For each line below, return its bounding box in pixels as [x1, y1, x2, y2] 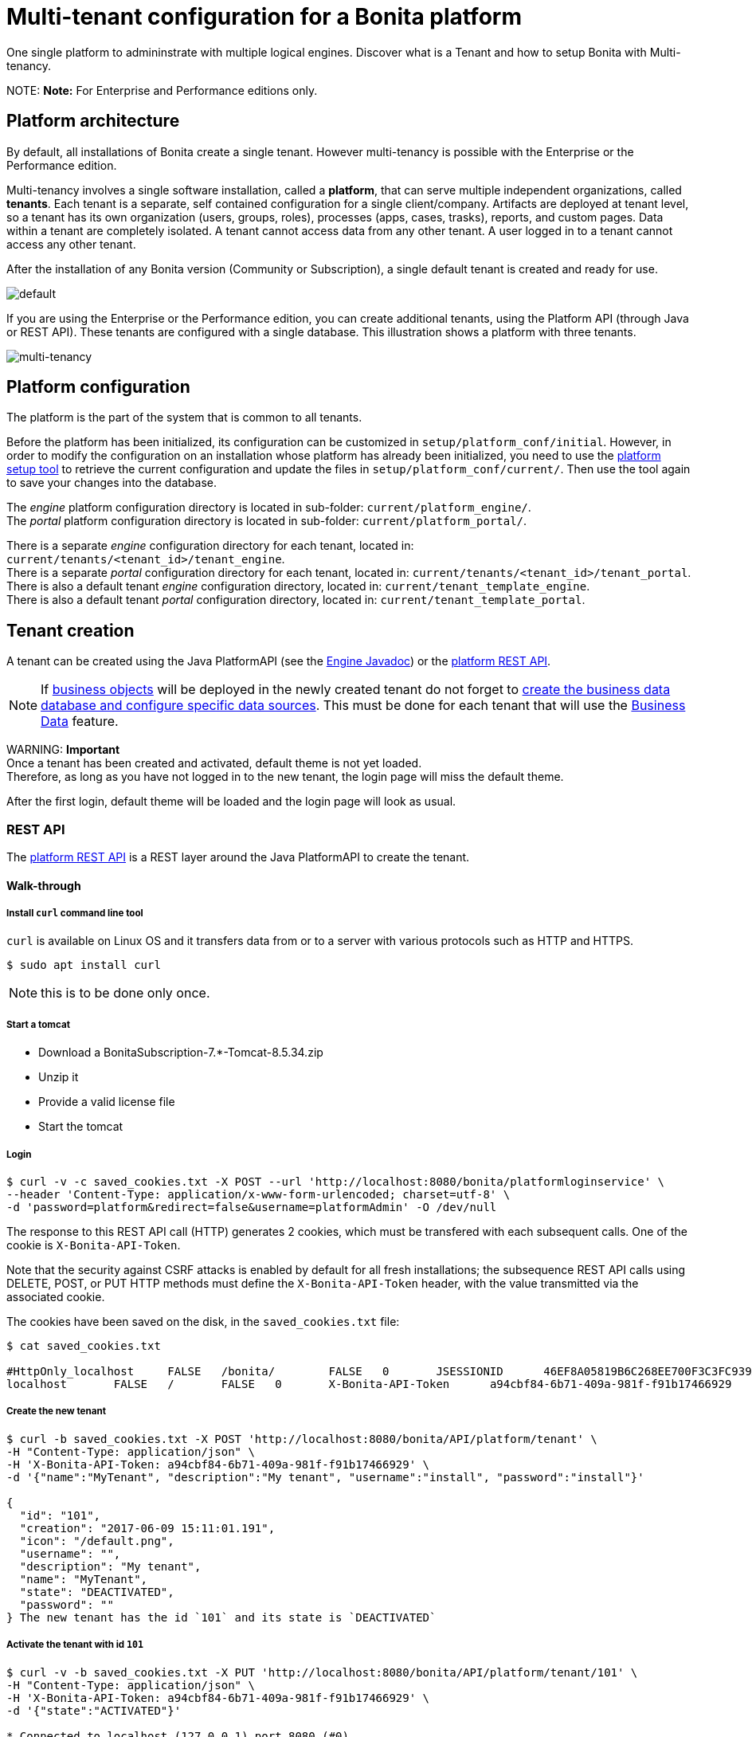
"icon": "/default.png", [19, 1534, 174, 1547]
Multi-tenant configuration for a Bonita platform [6, 3, 522, 30]
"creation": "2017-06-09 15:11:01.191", [19, 1521, 276, 1535]
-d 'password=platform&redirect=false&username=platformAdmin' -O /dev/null [6, 1200, 497, 1214]
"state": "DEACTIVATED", [19, 1585, 174, 1598]
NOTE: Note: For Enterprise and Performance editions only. [6, 83, 318, 97]
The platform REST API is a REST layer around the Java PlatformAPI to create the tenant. [6, 850, 470, 865]
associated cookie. [6, 1289, 105, 1304]
